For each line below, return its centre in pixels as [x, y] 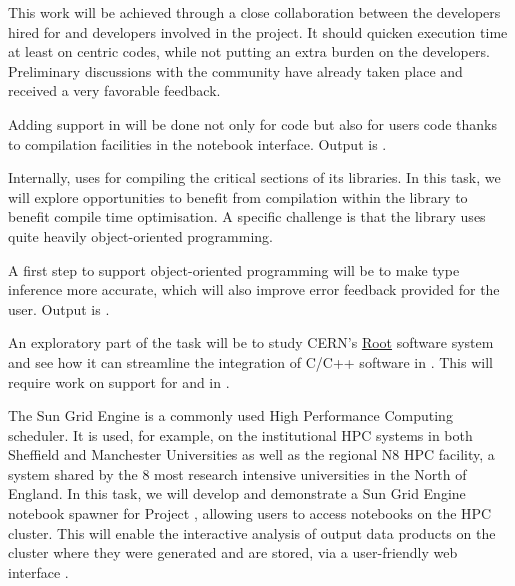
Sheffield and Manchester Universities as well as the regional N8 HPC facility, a [251, 454]
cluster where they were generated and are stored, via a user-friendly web [233, 552]
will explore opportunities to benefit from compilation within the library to [238, 196]
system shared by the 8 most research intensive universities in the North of [237, 473]
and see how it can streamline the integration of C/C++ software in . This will [250, 361]
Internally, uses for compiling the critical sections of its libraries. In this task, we [254, 177]
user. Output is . [59, 308]
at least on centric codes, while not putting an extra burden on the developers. [249, 51]
